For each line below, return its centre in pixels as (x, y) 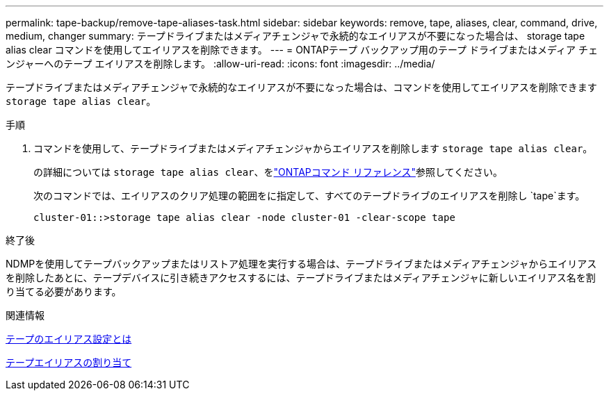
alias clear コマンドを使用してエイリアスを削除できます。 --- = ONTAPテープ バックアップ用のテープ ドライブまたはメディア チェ (302, 50)
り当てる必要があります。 (64, 291)
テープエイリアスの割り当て (69, 362)
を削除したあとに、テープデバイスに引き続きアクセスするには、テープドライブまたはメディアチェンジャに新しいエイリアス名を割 (301, 278)
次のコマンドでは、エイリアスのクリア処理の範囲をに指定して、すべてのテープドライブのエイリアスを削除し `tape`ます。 (309, 196)
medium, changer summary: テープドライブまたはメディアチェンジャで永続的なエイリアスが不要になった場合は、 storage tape (295, 36)
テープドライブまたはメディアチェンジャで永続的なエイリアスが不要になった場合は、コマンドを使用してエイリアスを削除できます (301, 87)
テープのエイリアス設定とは (69, 339)
